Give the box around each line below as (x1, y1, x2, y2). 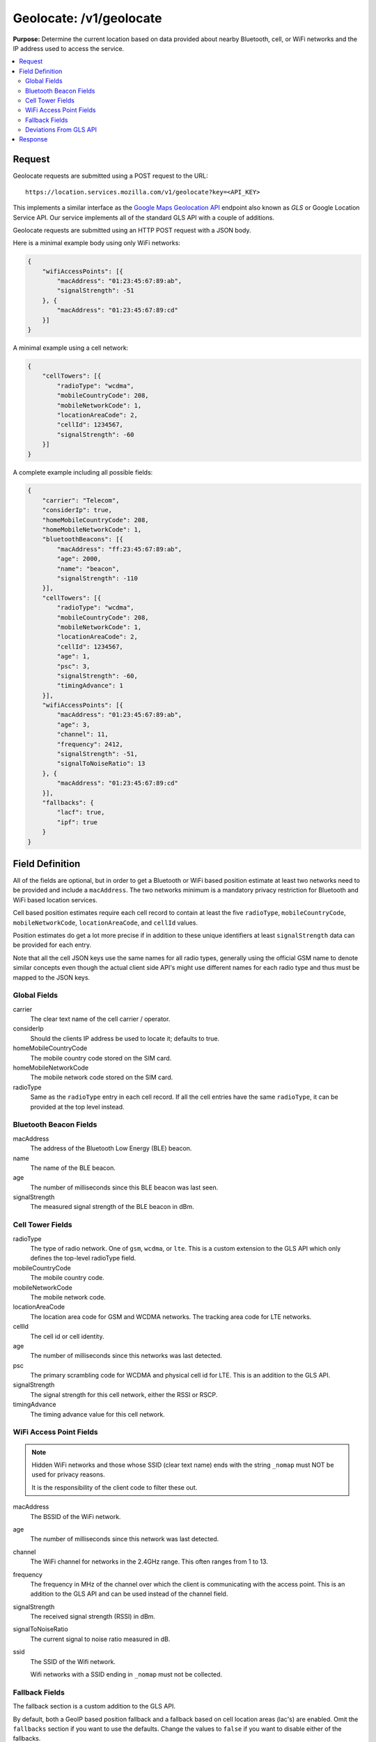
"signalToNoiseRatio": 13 (56, 760, 146, 768)
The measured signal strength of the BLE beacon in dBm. (30, 1203, 194, 1211)
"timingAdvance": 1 (56, 681, 123, 690)
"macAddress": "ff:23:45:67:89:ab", (56, 545, 182, 553)
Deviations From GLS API (25, 125, 97, 134)
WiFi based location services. (13, 895, 97, 904)
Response (19, 135, 48, 144)
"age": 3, (56, 720, 91, 728)
